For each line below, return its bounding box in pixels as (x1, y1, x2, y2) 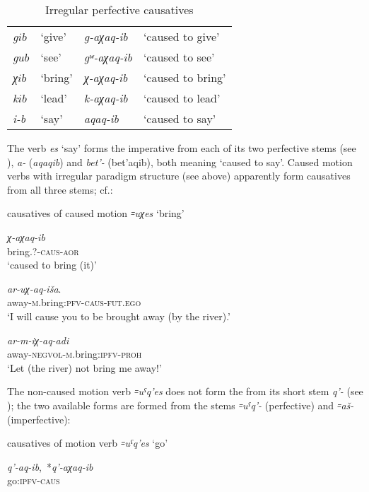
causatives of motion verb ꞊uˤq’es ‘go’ (7, 435, 168, 450)
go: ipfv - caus (7, 473, 60, 488)
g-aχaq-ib (83, 28, 128, 45)
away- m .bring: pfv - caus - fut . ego (7, 295, 141, 310)
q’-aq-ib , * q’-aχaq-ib (7, 459, 93, 474)
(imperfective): (7, 411, 71, 426)
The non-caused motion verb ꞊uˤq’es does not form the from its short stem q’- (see (7, 384, 363, 399)
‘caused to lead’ (143, 90, 221, 106)
